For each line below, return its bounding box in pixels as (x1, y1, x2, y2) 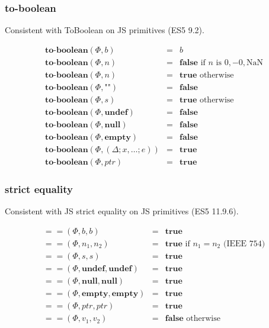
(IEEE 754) (223, 239, 265, 248)
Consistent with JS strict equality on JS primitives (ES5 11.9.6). (5, 205, 239, 217)
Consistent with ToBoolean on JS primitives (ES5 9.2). (5, 24, 204, 36)
